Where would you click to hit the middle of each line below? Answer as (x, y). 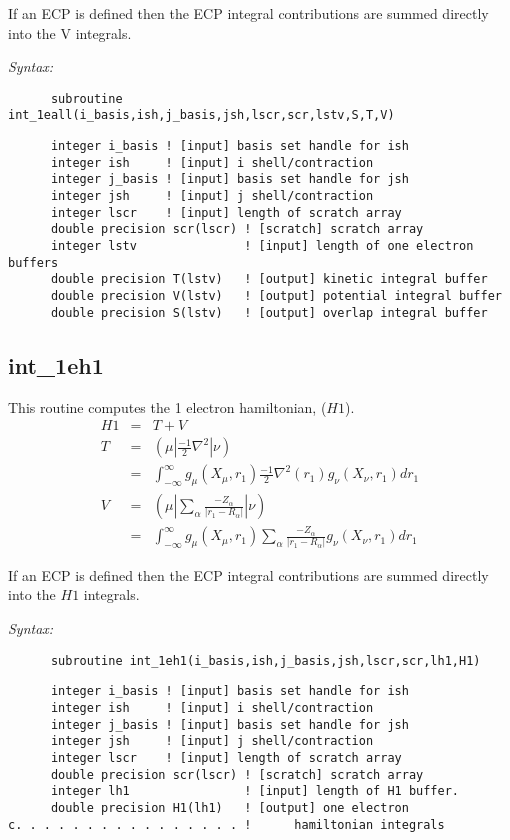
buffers (33, 262)
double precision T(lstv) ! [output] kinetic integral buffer (269, 279)
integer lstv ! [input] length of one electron (262, 246)
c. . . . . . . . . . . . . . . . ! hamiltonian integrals (226, 824)
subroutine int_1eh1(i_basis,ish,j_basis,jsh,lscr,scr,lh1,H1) (265, 660)
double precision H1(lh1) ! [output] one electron (229, 807)
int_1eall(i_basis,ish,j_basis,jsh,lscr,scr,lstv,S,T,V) (201, 115)
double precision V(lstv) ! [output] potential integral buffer (276, 296)
